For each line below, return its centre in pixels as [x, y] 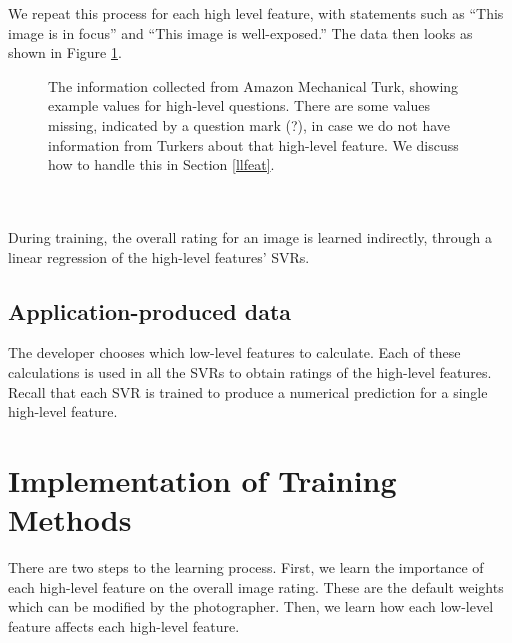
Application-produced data [150, 310]
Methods [70, 519]
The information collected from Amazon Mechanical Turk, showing [253, 85]
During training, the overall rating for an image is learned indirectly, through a [250, 236]
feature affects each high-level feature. [124, 625]
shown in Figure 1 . [65, 52]
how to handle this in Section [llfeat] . [161, 164]
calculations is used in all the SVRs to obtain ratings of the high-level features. [250, 371]
